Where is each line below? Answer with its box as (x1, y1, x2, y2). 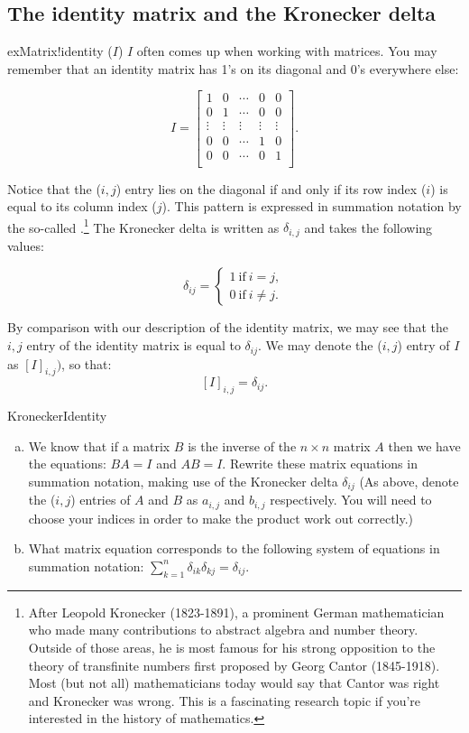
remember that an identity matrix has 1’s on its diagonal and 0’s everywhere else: (7, 59, 459, 78)
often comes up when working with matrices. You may (136, 42, 437, 60)
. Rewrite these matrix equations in (222, 454, 418, 473)
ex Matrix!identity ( (7, 42, 113, 60)
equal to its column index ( (7, 197, 157, 216)
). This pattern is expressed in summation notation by (161, 197, 462, 216)
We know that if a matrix (28, 436, 170, 455)
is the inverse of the (188, 436, 297, 455)
